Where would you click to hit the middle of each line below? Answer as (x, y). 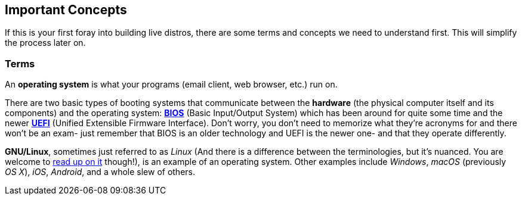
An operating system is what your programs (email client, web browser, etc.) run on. (171, 85)
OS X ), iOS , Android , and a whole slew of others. (100, 172)
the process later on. (45, 43)
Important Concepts (66, 10)
